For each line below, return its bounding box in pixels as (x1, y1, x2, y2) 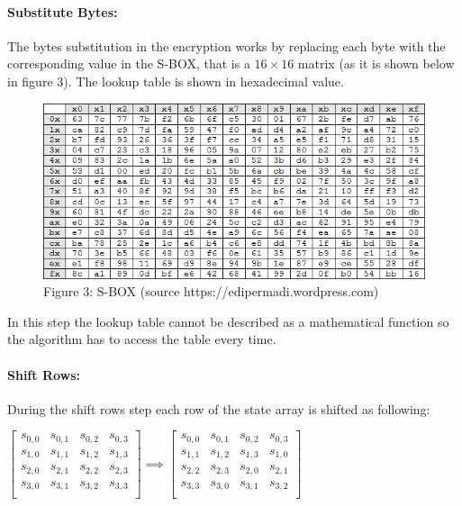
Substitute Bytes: (7, 2, 118, 21)
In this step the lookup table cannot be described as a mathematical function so (7, 312, 449, 330)
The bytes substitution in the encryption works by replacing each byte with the (7, 36, 446, 55)
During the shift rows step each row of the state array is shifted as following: (7, 399, 430, 418)
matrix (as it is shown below (297, 54, 455, 73)
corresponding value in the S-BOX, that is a (7, 54, 250, 73)
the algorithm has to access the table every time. (7, 330, 276, 348)
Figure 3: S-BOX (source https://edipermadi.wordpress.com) (43, 282, 379, 301)
